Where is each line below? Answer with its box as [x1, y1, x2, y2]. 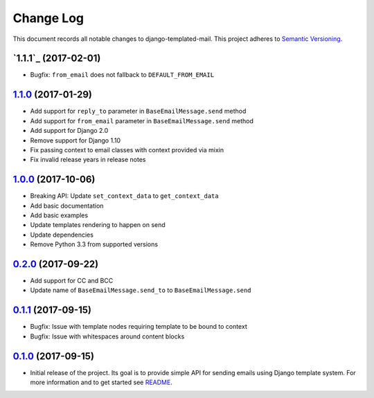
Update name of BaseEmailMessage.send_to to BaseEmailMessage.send [30, 286, 252, 294]
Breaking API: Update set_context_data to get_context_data [30, 192, 219, 200]
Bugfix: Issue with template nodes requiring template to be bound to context [30, 323, 247, 331]
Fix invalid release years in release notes [30, 156, 146, 164]
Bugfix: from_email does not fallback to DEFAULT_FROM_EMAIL [30, 71, 215, 79]
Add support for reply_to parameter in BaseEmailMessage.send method [30, 107, 247, 116]
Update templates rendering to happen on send [30, 221, 166, 229]
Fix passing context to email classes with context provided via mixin [30, 145, 224, 154]
